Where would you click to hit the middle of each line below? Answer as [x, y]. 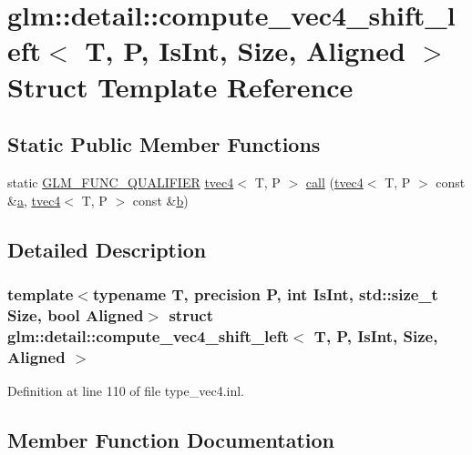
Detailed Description [107, 249]
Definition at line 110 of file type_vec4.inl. [126, 390]
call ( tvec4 [334, 182]
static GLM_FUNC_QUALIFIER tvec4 [121, 182]
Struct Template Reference [180, 86]
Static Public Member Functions [164, 144]
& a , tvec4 [34, 200]
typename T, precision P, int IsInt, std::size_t [265, 293]
